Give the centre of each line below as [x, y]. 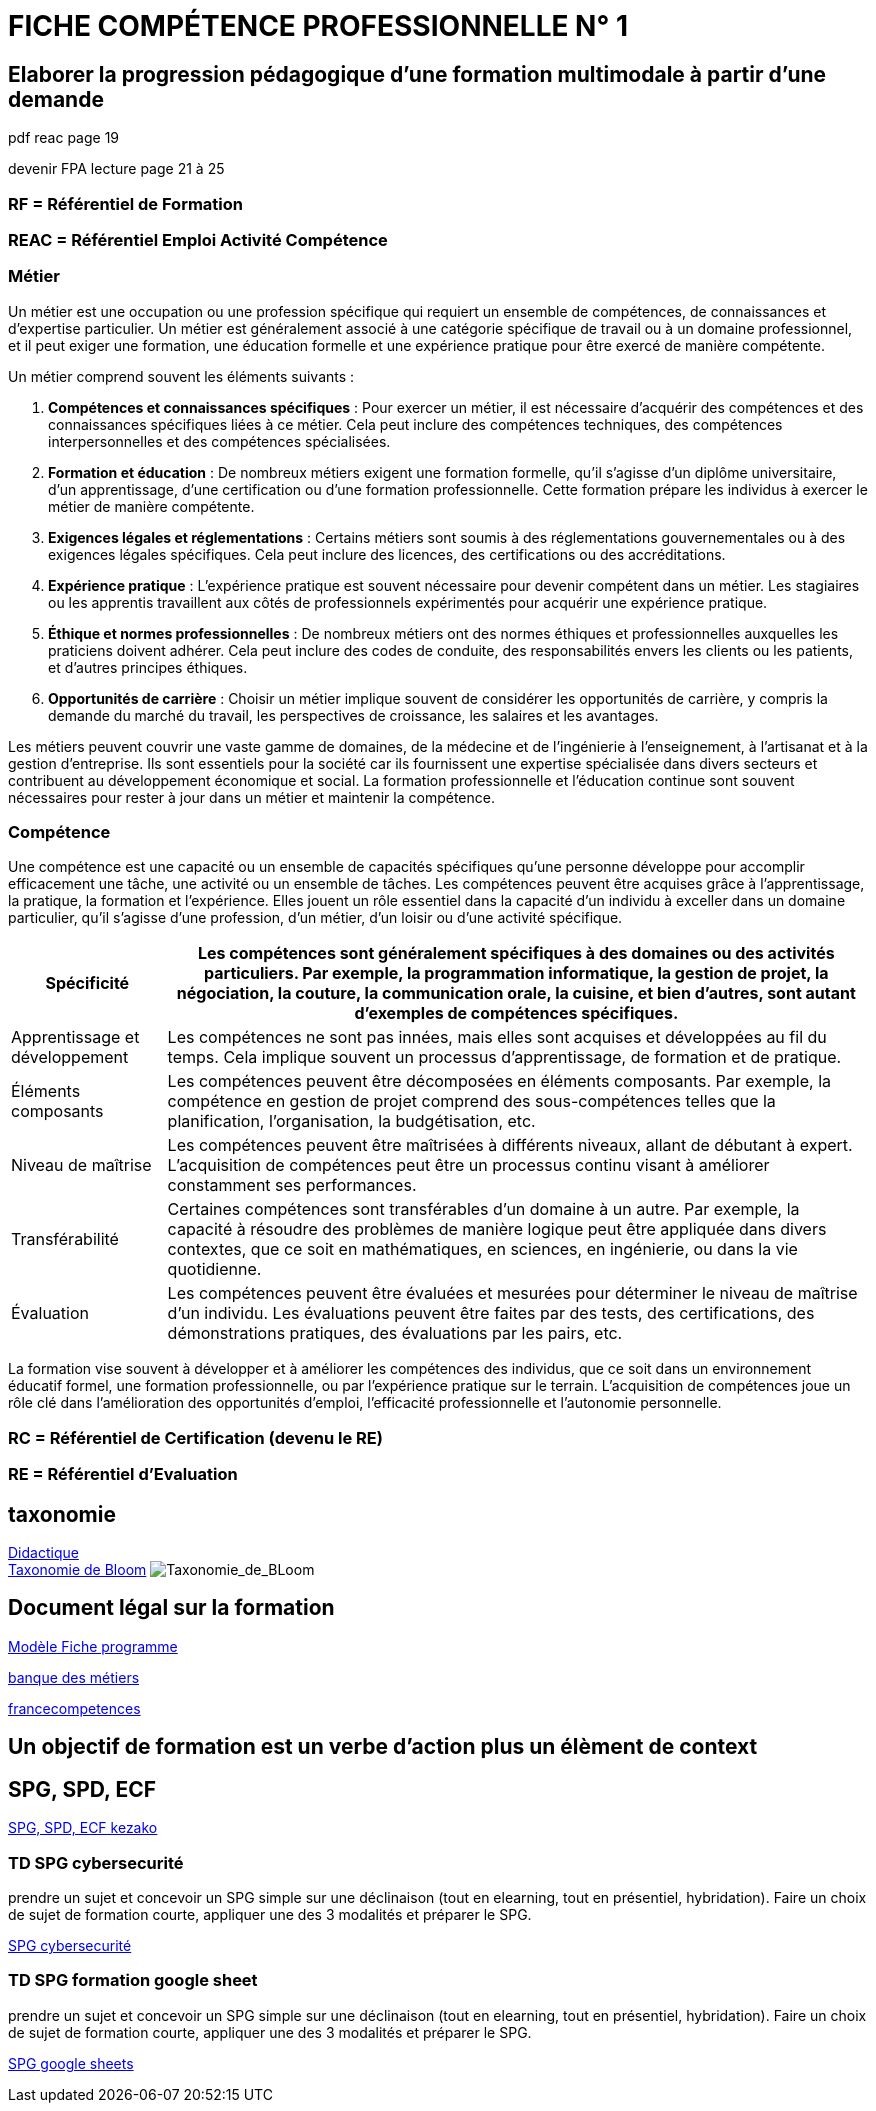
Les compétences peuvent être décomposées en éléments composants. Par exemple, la [499, 1081]
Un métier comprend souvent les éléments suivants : [181, 376]
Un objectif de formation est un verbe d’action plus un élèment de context [383, 1747]
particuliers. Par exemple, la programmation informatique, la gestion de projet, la [516, 973]
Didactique [43, 1553]
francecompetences [74, 1708]
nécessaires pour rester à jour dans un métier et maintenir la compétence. [251, 797]
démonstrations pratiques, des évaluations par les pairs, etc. [395, 1333]
